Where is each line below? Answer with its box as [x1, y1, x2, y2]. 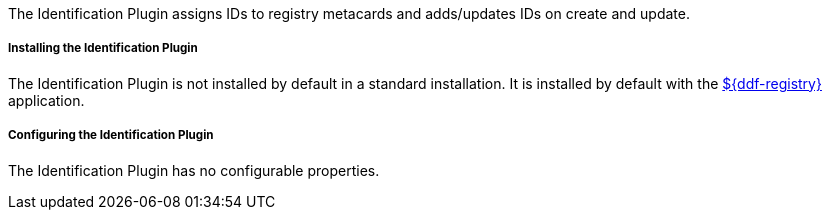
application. [8, 91, 85, 109]
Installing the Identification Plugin [8, 41, 198, 56]
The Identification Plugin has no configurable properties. [8, 161, 380, 179]
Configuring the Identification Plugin [8, 128, 214, 143]
